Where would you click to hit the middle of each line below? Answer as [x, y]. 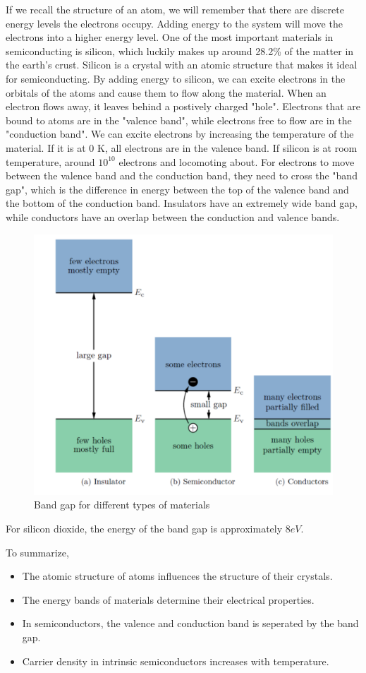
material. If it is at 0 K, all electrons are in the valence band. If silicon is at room [182, 147]
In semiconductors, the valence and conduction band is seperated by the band [190, 623]
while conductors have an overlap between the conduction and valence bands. [173, 216]
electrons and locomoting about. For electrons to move [237, 161]
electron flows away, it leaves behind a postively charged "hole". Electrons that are [183, 106]
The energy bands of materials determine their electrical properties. [168, 599]
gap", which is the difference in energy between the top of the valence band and [177, 189]
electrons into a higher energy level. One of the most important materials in [170, 37]
